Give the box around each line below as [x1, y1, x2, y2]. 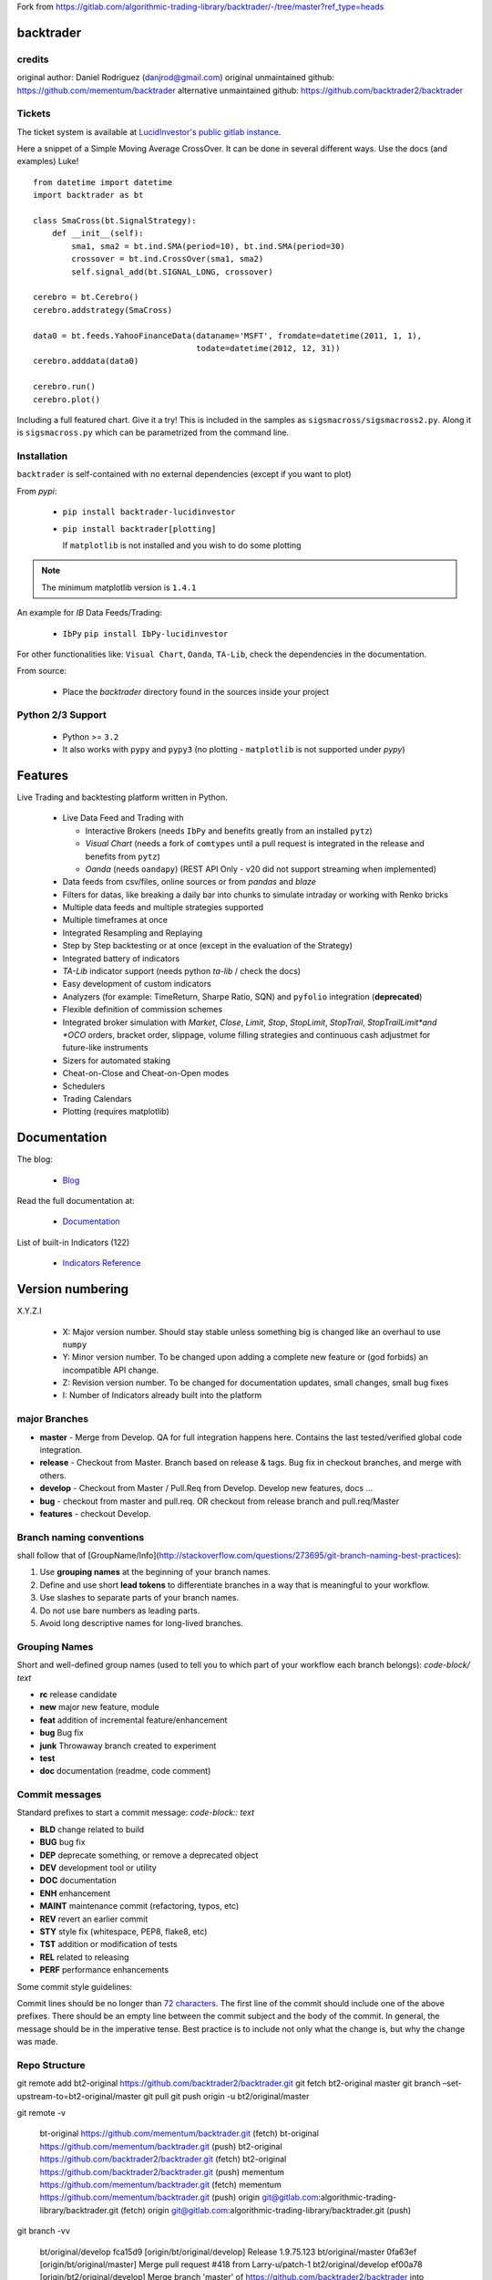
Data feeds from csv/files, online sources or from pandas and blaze [62, 876, 316, 887]
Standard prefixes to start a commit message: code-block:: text [16, 1807, 255, 1819]
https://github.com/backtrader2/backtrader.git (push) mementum [39, 2166, 285, 2177]
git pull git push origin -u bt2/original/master [143, 2090, 310, 2101]
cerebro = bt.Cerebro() [33, 292, 139, 303]
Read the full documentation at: [16, 1196, 136, 1207]
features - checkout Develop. [39, 1508, 151, 1518]
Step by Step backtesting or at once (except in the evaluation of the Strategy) [62, 940, 353, 951]
